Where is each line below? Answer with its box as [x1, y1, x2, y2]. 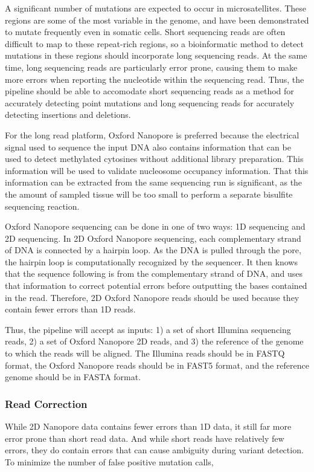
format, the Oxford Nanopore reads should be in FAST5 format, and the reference [5, 358, 309, 371]
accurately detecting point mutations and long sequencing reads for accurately [5, 96, 295, 109]
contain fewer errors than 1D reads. [5, 303, 136, 315]
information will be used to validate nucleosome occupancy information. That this [5, 164, 309, 176]
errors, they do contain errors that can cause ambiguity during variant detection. [5, 444, 304, 456]
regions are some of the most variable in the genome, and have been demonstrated [5, 13, 309, 26]
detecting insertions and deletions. [5, 108, 131, 121]
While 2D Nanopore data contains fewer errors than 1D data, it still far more [5, 420, 292, 433]
